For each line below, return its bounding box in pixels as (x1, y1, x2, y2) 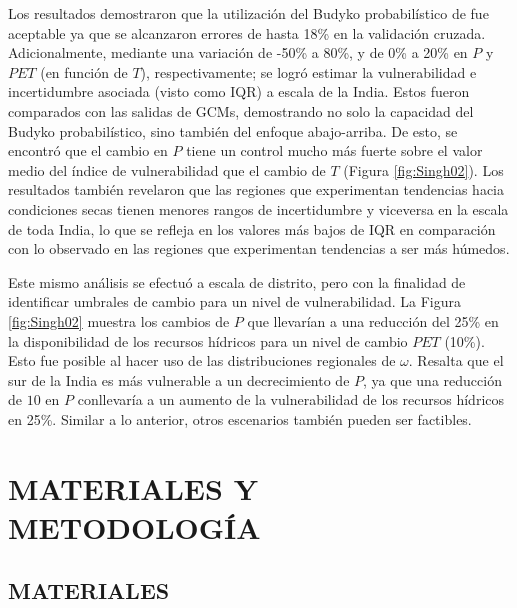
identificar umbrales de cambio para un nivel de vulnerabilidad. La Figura (8, 291, 461, 312)
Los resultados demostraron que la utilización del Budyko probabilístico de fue (8, 3, 489, 23)
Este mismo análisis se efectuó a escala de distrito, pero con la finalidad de (8, 271, 466, 292)
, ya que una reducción (363, 369, 502, 390)
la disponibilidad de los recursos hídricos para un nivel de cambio (8, 330, 408, 351)
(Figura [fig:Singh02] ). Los (343, 159, 504, 180)
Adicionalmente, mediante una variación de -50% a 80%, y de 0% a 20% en (8, 42, 468, 63)
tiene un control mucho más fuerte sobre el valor (186, 140, 483, 161)
